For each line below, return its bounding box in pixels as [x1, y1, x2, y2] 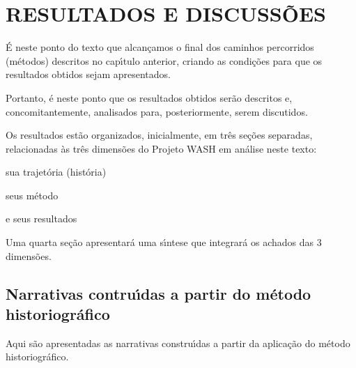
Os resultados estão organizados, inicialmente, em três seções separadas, [6, 128, 313, 142]
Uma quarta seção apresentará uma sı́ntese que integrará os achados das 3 [6, 235, 322, 250]
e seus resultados [6, 211, 77, 226]
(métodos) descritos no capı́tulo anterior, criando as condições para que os [6, 53, 323, 68]
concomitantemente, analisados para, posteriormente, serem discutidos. [6, 104, 308, 118]
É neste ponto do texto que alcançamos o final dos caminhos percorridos [6, 40, 314, 54]
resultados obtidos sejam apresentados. [6, 67, 171, 82]
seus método [6, 187, 59, 202]
